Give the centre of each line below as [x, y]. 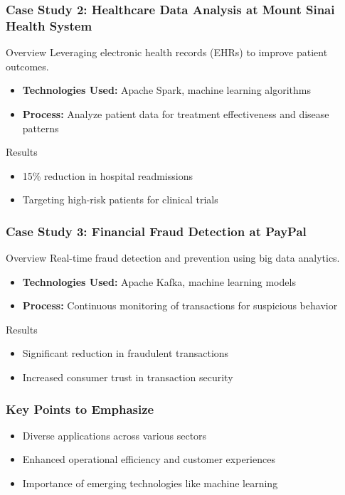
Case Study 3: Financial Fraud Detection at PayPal [156, 231]
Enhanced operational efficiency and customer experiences [149, 459]
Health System [49, 25]
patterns [41, 128]
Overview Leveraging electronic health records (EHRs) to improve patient [167, 52]
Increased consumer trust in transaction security [128, 377]
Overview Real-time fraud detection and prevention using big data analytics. [173, 258]
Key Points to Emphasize [80, 409]
